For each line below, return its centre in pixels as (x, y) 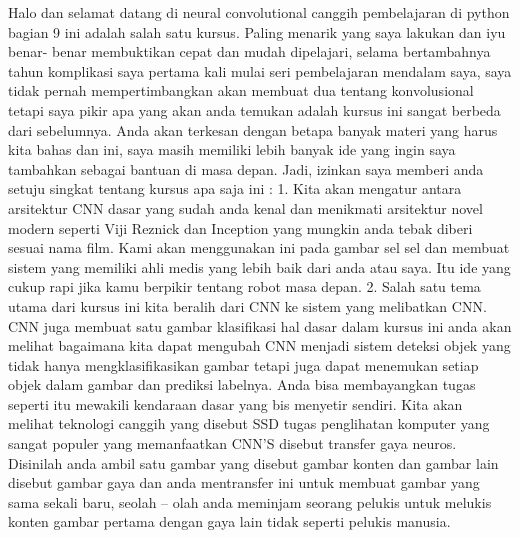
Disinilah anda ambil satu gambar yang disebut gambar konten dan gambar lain (253, 462)
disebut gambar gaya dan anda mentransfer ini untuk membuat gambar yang (244, 482)
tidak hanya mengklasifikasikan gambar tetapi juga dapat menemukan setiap (243, 364)
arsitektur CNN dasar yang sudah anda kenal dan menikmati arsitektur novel (245, 207)
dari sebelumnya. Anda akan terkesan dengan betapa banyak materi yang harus (253, 129)
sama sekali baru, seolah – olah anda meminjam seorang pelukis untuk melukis (250, 501)
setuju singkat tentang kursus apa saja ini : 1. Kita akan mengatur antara (235, 188)
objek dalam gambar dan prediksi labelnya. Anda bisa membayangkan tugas (242, 384)
